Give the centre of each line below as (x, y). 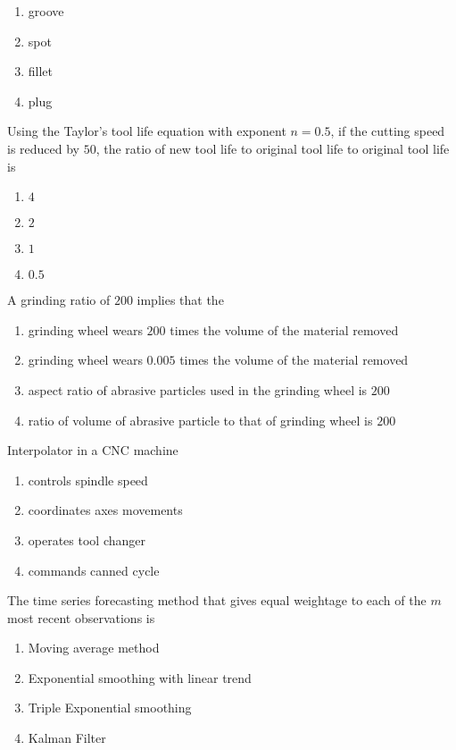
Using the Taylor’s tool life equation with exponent (147, 131)
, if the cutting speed (388, 131)
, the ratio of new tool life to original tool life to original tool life (273, 148)
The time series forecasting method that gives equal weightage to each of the (217, 600)
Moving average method (94, 648)
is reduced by (44, 148)
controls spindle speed (88, 480)
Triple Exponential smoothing (110, 708)
